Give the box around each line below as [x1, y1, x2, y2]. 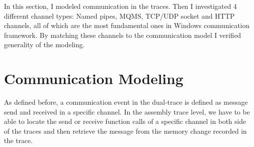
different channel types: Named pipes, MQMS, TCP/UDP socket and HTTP [4, 10, 235, 21]
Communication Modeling [4, 68, 184, 88]
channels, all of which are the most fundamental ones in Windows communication [4, 20, 250, 30]
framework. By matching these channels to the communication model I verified [4, 29, 241, 40]
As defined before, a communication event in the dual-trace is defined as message [4, 97, 248, 107]
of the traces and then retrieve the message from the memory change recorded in [4, 125, 247, 136]
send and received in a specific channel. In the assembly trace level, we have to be [4, 106, 250, 117]
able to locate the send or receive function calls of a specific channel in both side [4, 116, 246, 126]
